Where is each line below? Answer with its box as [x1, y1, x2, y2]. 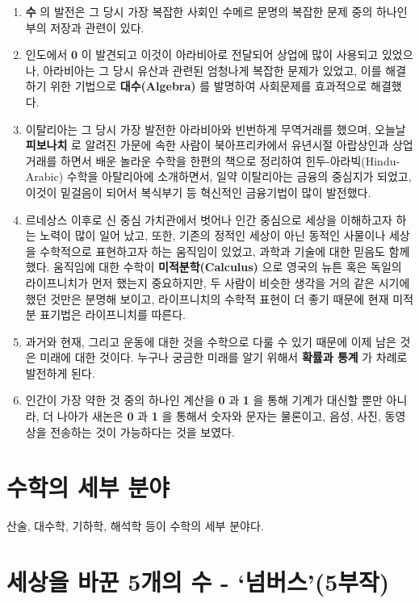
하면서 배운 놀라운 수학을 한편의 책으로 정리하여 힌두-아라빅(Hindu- [61, 152, 400, 169]
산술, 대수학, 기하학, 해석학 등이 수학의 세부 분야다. [6, 517, 264, 534]
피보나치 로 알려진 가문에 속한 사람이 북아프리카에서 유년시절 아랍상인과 [25, 136, 389, 153]
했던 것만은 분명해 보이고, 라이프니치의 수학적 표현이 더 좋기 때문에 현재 [25, 290, 389, 307]
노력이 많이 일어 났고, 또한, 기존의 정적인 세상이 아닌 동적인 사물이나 [40, 227, 386, 244]
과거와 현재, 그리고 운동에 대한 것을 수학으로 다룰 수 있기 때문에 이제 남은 [25, 333, 396, 350]
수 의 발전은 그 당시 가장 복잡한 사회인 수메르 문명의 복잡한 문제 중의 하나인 [25, 3, 408, 19]
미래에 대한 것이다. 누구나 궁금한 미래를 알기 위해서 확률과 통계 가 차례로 [40, 349, 408, 366]
